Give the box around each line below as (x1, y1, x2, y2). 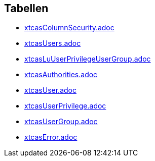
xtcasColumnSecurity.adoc (24, 23, 114, 32)
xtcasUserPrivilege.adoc (24, 101, 106, 111)
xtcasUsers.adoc (24, 39, 81, 48)
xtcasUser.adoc (24, 86, 76, 95)
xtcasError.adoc (24, 133, 77, 142)
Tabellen (4, 2, 49, 15)
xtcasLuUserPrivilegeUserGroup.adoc (24, 55, 151, 64)
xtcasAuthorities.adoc (24, 70, 98, 79)
